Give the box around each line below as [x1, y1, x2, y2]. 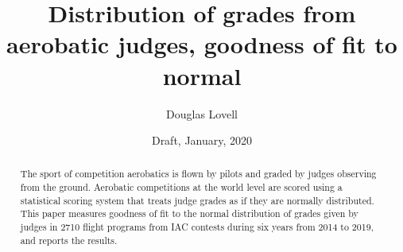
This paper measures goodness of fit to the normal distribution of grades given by [20, 207, 358, 220]
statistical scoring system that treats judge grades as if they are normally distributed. [20, 193, 374, 207]
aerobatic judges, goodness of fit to [6, 28, 397, 60]
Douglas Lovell [166, 105, 238, 122]
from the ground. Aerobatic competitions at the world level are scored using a [20, 180, 343, 194]
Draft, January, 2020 [151, 132, 253, 149]
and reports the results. [20, 233, 118, 246]
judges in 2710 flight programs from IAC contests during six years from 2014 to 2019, [20, 220, 374, 234]
